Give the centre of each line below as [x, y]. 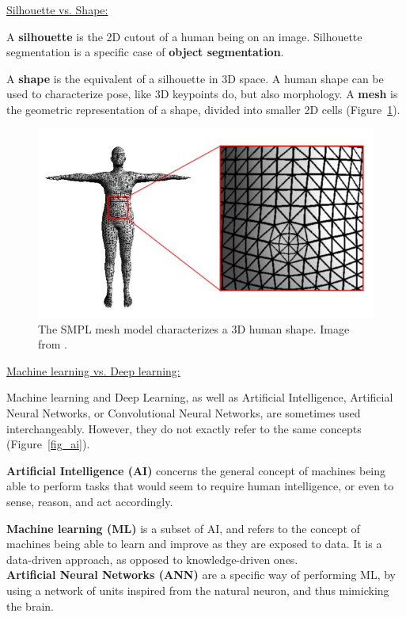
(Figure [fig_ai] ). [48, 444]
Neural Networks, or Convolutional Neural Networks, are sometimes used [184, 413]
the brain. [30, 606]
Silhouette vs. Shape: [57, 10]
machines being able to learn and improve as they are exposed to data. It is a [194, 544]
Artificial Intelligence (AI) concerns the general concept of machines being [196, 470]
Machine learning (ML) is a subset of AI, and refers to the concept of [183, 528]
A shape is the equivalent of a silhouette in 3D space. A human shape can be [195, 78]
